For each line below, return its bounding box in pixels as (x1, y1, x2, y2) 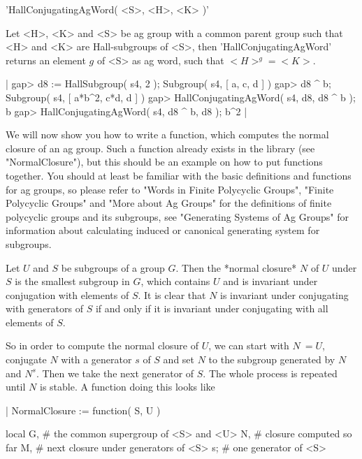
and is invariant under (223, 274, 318, 289)
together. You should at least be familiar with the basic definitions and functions (6, 168, 352, 182)
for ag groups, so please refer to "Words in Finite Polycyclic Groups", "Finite (6, 182, 334, 196)
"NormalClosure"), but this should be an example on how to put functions (6, 154, 323, 169)
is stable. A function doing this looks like (39, 379, 215, 394)
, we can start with (208, 338, 289, 353)
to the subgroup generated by (208, 352, 335, 367)
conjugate (6, 352, 47, 367)
